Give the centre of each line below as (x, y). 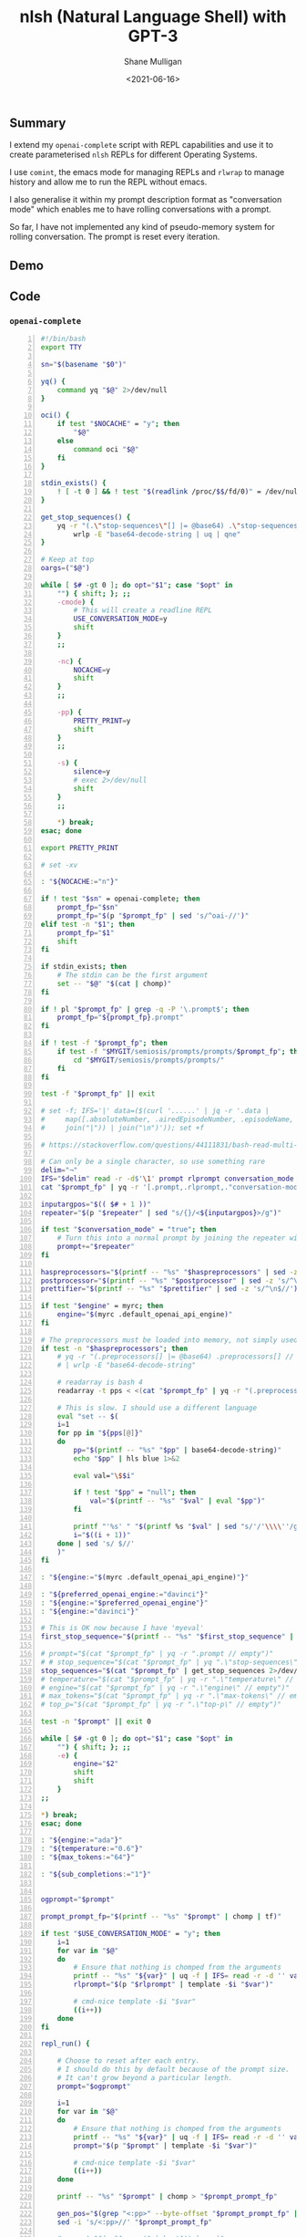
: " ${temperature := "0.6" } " (92, 1849)
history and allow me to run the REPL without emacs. (108, 182)
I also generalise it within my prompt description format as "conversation (146, 200)
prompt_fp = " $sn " (88, 908)
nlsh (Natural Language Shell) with (153, 17)
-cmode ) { (76, 602)
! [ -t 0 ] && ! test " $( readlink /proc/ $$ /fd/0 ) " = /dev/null (179, 492)
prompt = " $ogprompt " (94, 2086)
